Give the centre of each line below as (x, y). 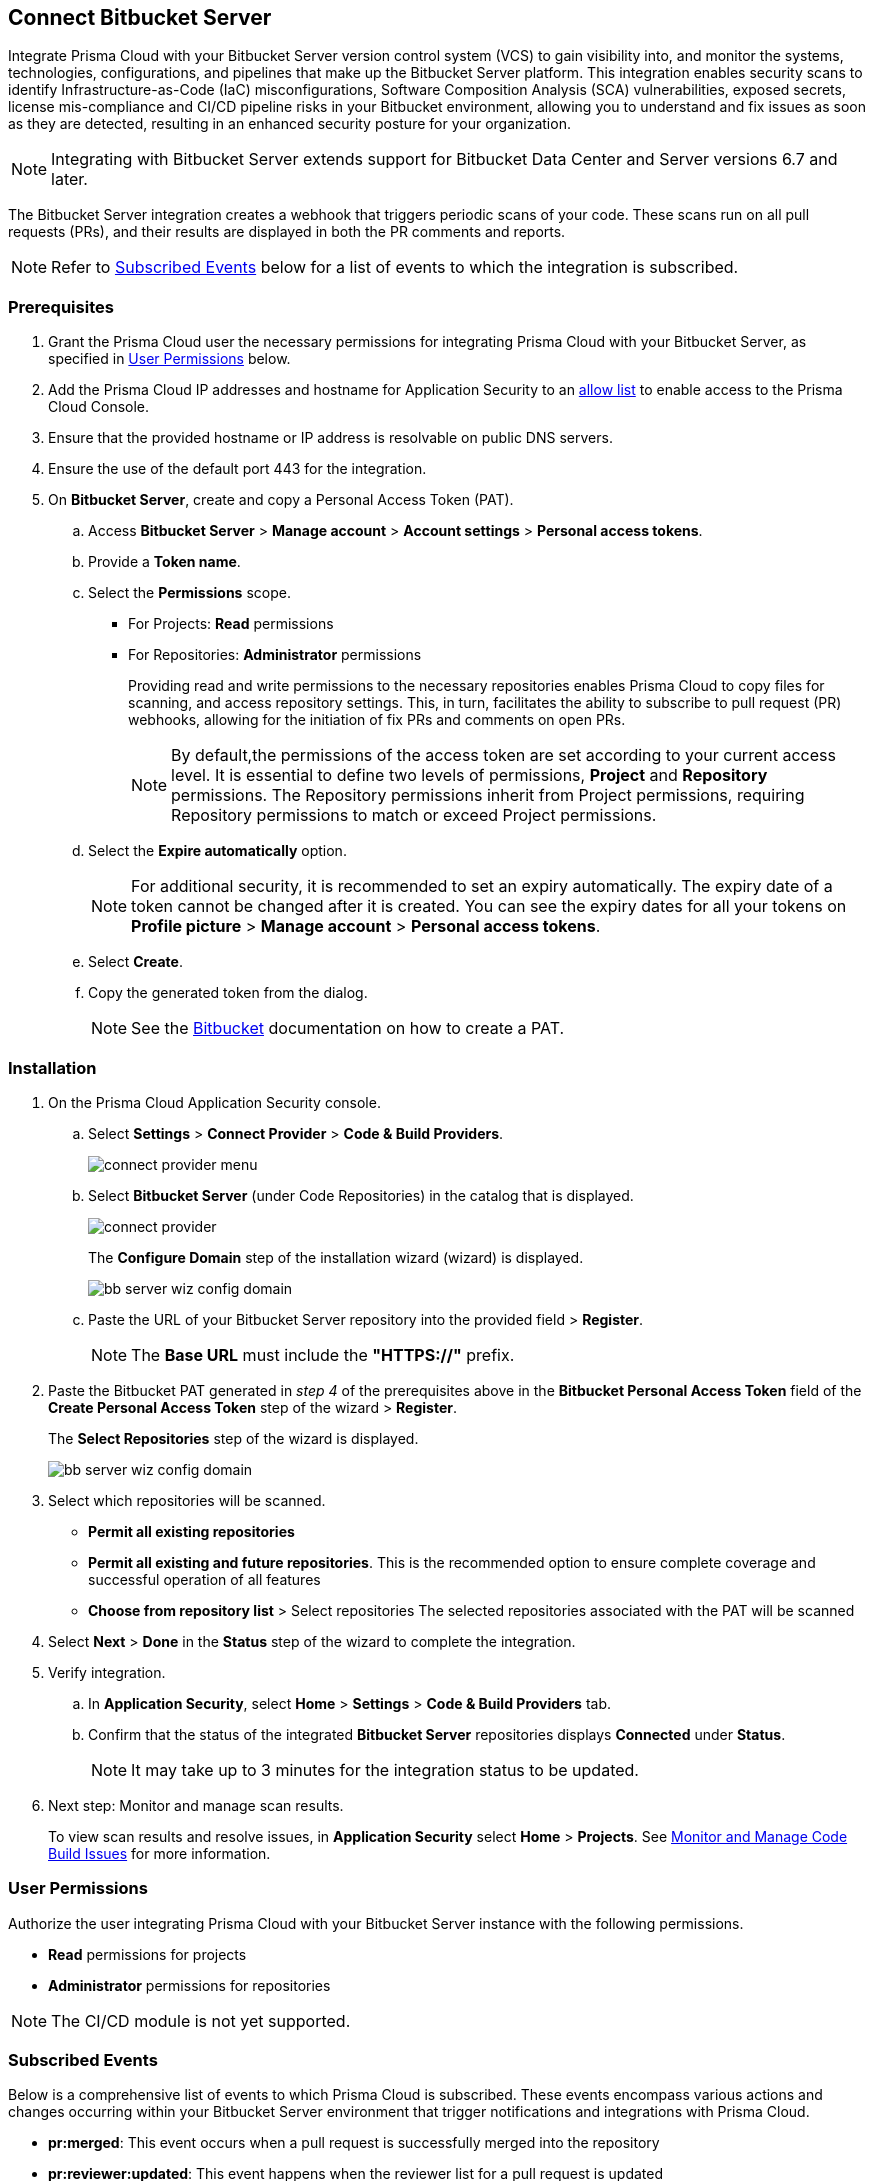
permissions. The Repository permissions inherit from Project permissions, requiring (488, 795)
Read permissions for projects (147, 1954)
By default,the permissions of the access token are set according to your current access (503, 755)
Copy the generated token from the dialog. (228, 993)
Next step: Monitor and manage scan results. (196, 1805)
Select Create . (135, 962)
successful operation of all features (204, 1579)
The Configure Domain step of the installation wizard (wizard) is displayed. (336, 1257)
